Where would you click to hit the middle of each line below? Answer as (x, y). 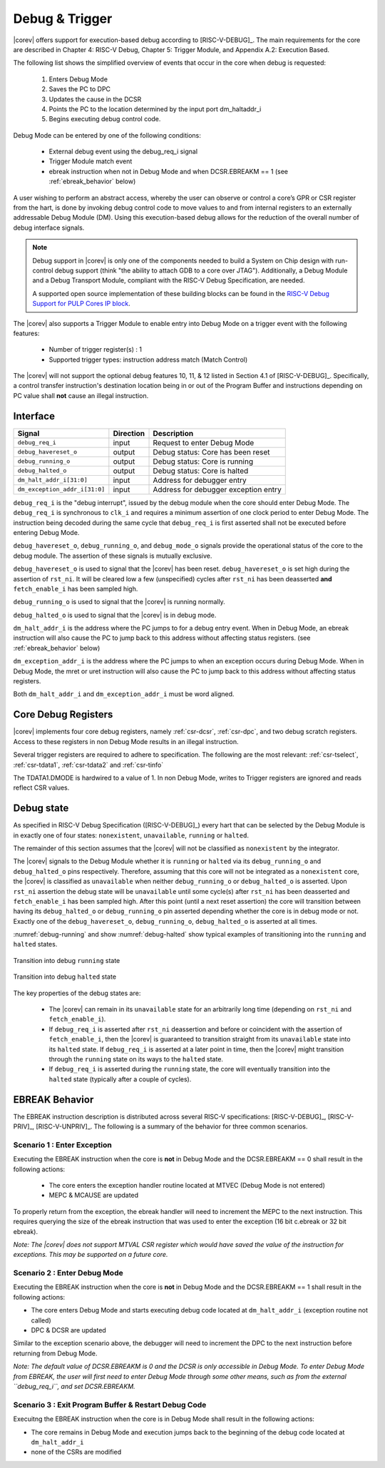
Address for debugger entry (200, 480)
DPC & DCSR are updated (68, 1330)
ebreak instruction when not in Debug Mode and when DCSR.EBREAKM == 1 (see (169, 171)
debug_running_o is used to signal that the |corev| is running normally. (119, 602)
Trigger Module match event (91, 161)
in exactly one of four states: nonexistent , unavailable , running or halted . (131, 835)
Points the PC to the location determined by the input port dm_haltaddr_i (155, 109)
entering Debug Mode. (46, 532)
